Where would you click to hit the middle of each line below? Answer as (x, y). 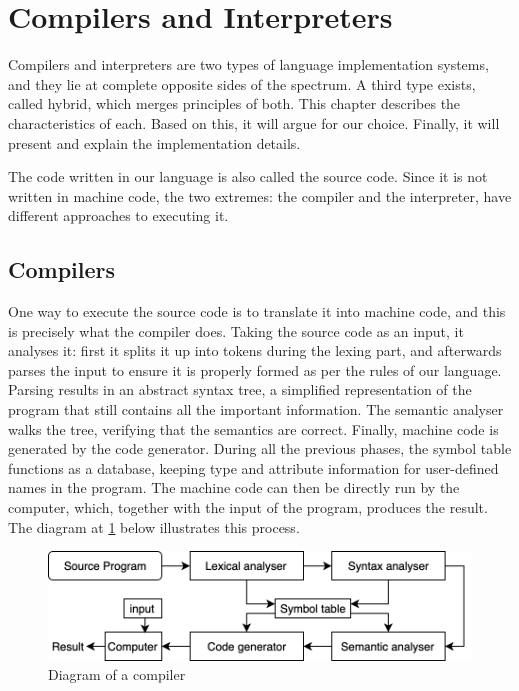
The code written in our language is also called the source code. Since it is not (248, 176)
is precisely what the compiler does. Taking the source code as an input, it (236, 330)
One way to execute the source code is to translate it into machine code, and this (257, 311)
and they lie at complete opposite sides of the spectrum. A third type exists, (242, 83)
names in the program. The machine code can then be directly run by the (234, 487)
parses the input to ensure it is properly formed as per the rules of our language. (255, 369)
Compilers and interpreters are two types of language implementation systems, (248, 64)
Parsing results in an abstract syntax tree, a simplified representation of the (240, 389)
